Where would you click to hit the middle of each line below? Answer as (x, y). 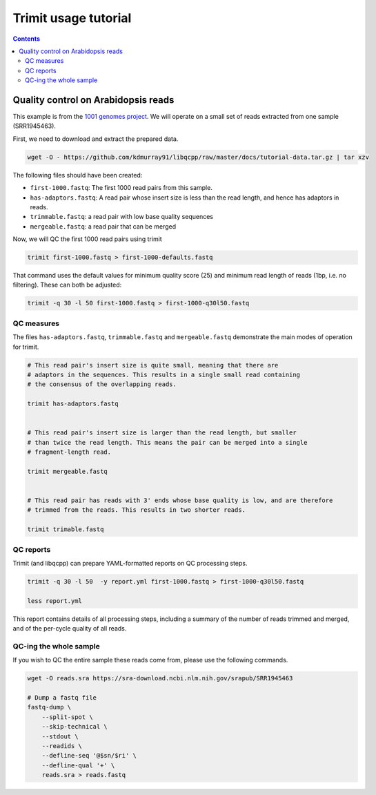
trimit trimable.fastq (66, 529)
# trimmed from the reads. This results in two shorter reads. (137, 510)
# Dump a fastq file (62, 697)
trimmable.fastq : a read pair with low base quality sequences (122, 217)
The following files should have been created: (78, 175)
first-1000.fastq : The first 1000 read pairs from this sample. (121, 188)
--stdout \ (60, 736)
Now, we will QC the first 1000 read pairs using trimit (87, 239)
